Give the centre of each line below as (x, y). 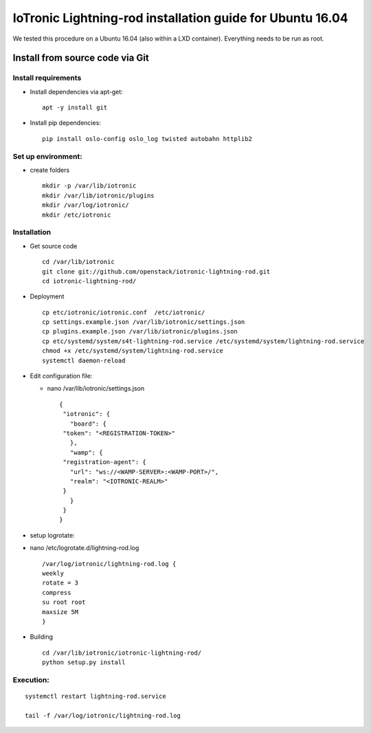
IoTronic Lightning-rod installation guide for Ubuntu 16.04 (180, 18)
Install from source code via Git (81, 58)
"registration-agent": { (105, 462)
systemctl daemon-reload (84, 360)
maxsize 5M (60, 612)
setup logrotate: (52, 535)
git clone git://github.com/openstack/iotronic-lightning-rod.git (156, 271)
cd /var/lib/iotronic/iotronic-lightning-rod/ (122, 653)
